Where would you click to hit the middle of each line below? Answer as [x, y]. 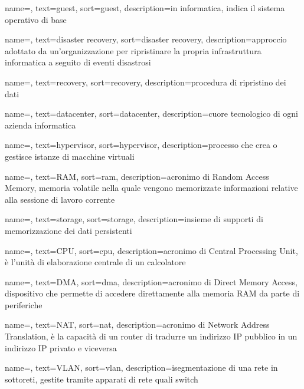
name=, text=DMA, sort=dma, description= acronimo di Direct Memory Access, [151, 281]
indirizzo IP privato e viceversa [61, 347]
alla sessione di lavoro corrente [60, 199]
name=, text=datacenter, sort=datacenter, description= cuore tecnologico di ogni [151, 113]
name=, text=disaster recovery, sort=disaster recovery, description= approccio [146, 39]
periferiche [24, 304]
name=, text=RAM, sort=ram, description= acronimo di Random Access [137, 176]
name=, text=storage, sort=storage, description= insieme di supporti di [134, 219]
